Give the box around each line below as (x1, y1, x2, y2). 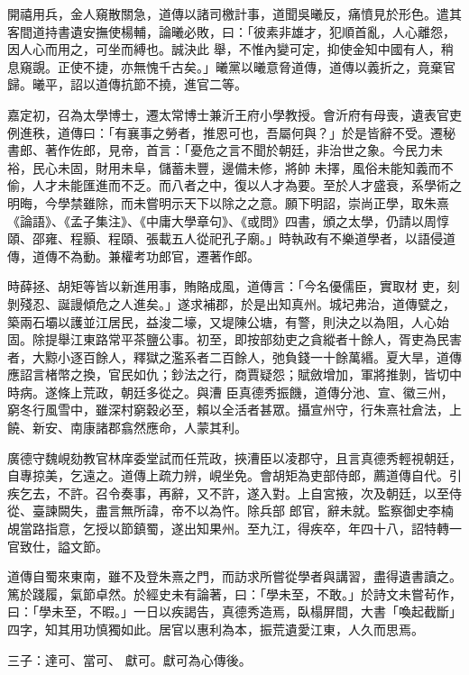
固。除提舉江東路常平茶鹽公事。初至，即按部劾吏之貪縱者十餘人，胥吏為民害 (7, 330, 462, 349)
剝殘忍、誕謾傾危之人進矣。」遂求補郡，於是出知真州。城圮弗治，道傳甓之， (7, 294, 455, 313)
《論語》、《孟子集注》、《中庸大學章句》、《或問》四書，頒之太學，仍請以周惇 (7, 211, 449, 230)
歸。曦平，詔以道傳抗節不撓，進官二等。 (7, 75, 247, 94)
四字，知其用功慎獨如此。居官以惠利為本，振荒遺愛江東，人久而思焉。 (7, 620, 424, 638)
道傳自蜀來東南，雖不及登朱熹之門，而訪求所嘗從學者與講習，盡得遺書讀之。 (7, 567, 462, 586)
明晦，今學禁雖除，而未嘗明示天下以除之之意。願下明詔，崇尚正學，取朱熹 (7, 193, 449, 212)
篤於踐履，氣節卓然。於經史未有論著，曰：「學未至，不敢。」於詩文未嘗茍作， (7, 584, 462, 603)
